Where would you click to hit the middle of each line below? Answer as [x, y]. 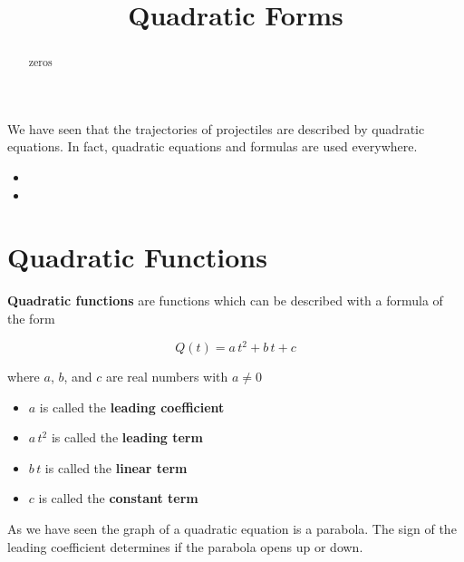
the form [31, 318]
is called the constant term [118, 498]
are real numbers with [167, 377]
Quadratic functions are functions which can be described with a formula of [225, 300]
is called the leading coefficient [132, 407]
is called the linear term [116, 467]
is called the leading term [127, 437]
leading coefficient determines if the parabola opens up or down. [185, 546]
